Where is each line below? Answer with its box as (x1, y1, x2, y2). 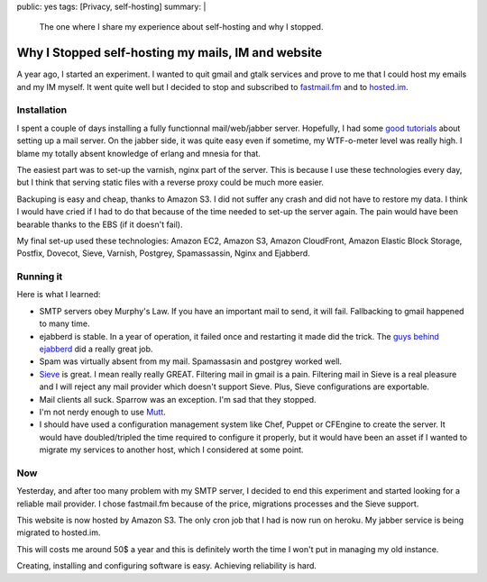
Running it (16, 270, 63, 283)
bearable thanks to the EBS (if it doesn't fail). (16, 219, 183, 230)
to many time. (39, 318, 90, 329)
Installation (16, 104, 68, 116)
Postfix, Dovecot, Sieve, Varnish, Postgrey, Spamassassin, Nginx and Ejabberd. (16, 248, 310, 259)
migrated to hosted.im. (16, 527, 101, 538)
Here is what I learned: (16, 289, 101, 300)
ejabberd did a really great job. (39, 343, 153, 355)
